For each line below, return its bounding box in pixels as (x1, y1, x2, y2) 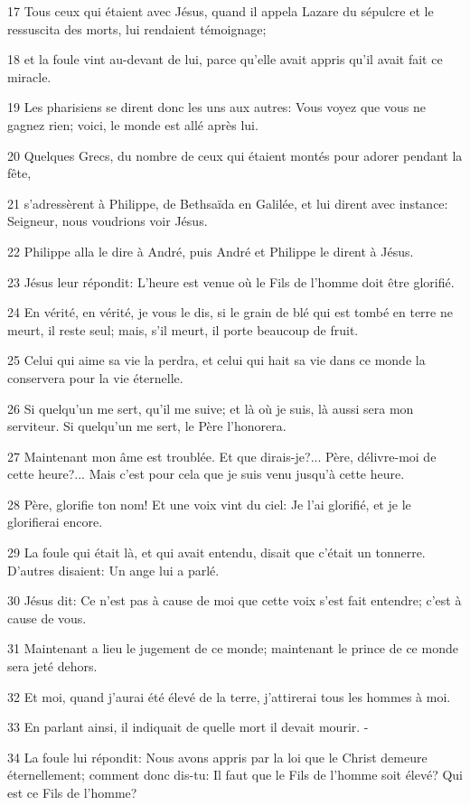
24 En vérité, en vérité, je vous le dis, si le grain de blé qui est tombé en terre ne (7, 303, 453, 322)
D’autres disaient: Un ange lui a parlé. (7, 560, 220, 579)
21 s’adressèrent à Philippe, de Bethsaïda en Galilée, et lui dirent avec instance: (7, 193, 448, 212)
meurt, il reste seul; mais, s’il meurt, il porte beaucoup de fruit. (7, 320, 359, 339)
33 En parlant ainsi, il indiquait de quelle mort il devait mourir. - (7, 717, 369, 736)
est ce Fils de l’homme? (7, 783, 137, 801)
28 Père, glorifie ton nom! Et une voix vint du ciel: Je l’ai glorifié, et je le (7, 494, 411, 513)
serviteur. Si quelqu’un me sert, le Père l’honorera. (7, 417, 287, 435)
